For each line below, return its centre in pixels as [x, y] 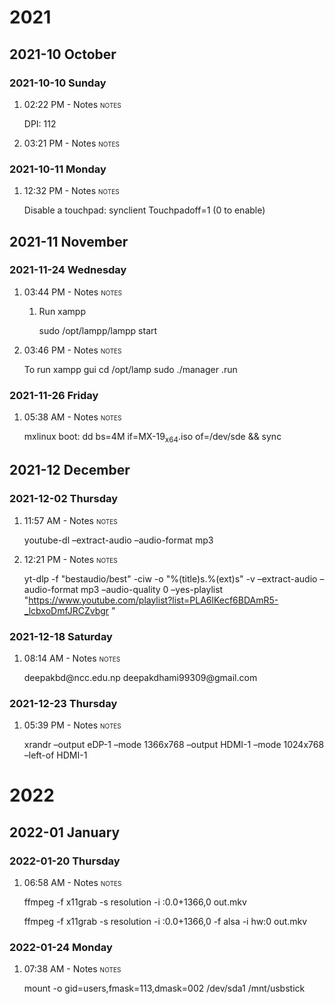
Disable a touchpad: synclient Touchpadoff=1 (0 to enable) [144, 210]
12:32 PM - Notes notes [71, 191]
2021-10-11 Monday [58, 169]
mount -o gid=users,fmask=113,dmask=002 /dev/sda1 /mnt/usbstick [164, 988]
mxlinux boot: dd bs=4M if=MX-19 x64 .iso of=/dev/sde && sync [152, 438]
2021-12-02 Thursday [64, 499]
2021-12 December [70, 470]
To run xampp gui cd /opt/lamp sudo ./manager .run [130, 369]
